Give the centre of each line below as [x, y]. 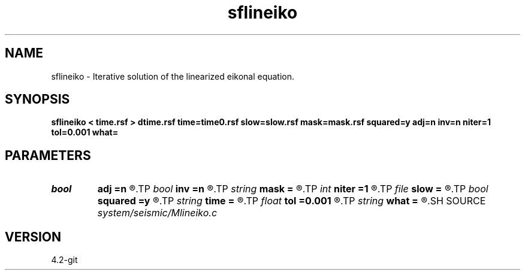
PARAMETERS [48, 155]
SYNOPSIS [37, 99]
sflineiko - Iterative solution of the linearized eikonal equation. [173, 76]
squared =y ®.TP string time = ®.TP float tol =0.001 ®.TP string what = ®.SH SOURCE [292, 201]
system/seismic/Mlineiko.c [157, 213]
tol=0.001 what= [85, 132]
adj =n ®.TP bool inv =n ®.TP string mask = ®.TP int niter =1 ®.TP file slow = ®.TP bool [293, 189]
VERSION [33, 237]
